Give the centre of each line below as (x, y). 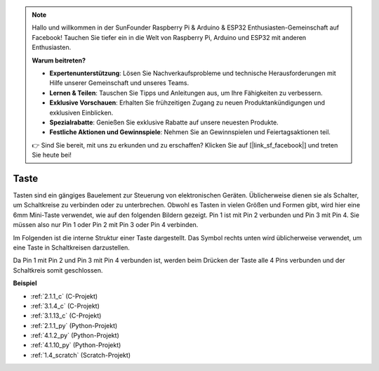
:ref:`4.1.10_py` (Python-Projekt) (76, 345)
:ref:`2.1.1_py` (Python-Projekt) (74, 325)
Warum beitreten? (59, 60)
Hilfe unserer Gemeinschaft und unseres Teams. (119, 83)
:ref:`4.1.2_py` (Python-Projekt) (75, 336)
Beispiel (25, 283)
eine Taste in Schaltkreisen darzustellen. (71, 247)
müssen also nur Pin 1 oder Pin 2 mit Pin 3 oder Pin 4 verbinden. (106, 225)
